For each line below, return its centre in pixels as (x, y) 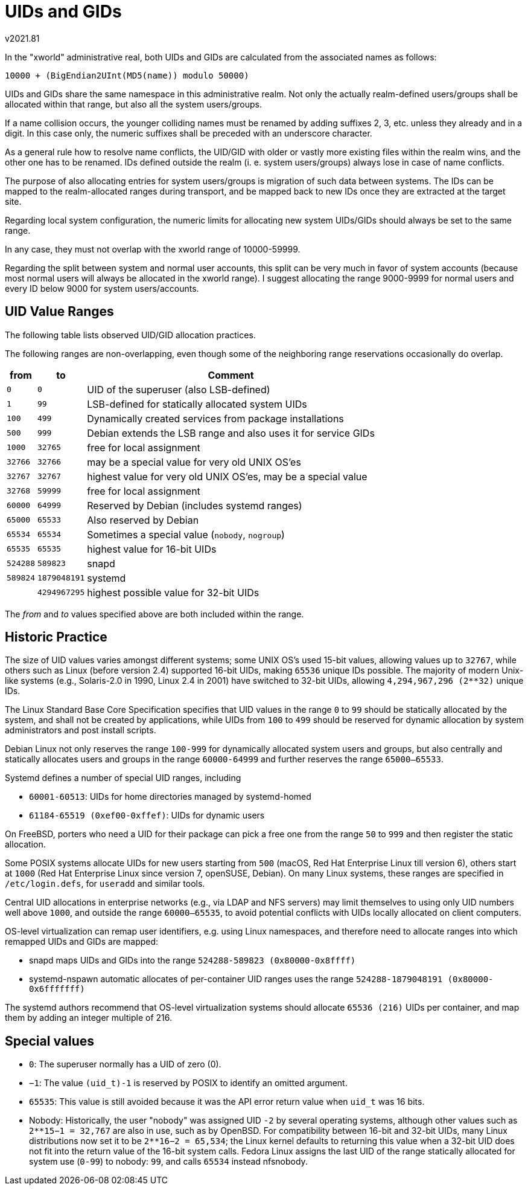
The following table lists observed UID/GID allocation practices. (130, 335)
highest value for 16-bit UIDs (152, 549)
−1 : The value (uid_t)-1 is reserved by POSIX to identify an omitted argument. (188, 1083)
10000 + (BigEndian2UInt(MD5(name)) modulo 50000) (127, 75)
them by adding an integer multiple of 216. (88, 1018)
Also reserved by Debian (143, 520)
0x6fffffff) (57, 989)
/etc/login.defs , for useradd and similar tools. (105, 884)
